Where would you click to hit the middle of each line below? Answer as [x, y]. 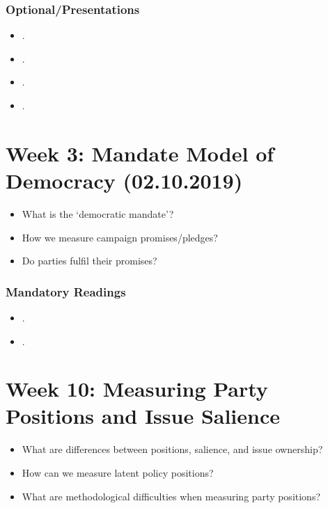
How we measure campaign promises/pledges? [120, 237]
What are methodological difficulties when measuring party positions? [171, 496]
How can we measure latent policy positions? [118, 473]
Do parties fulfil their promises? [89, 261]
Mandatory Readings [66, 291]
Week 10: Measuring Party [137, 389]
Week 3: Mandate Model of [140, 153]
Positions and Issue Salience [143, 416]
